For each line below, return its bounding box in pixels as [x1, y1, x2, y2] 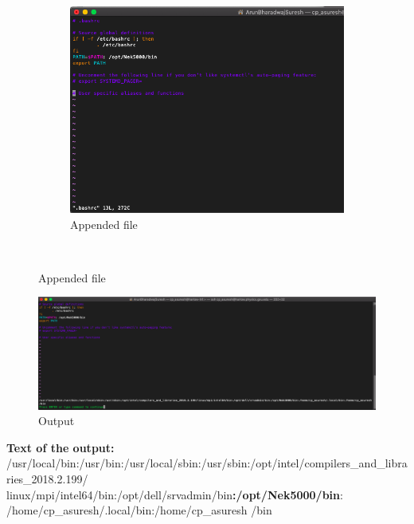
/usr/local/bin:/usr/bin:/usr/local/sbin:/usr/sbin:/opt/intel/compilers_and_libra [6, 455, 408, 471]
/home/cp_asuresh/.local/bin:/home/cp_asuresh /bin [6, 502, 272, 518]
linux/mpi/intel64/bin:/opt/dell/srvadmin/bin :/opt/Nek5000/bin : [6, 486, 343, 502]
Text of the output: [6, 439, 115, 455]
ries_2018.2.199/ [6, 471, 88, 487]
